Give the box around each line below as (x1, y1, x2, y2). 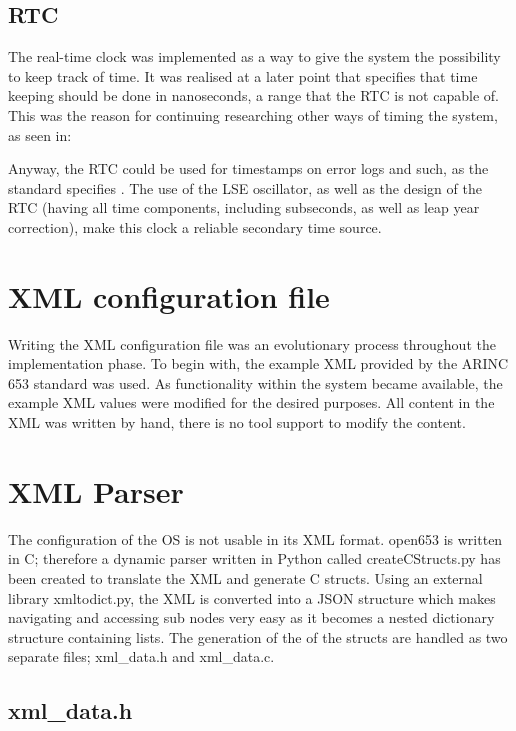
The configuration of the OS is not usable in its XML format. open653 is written (8, 528, 503, 549)
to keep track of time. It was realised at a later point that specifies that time (8, 65, 478, 86)
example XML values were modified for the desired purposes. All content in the (8, 392, 495, 413)
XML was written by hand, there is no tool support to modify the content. (8, 412, 466, 433)
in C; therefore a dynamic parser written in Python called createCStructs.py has (8, 548, 501, 569)
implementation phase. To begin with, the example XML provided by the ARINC (8, 353, 509, 374)
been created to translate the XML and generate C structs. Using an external (8, 567, 483, 588)
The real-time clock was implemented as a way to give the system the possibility (8, 46, 501, 67)
